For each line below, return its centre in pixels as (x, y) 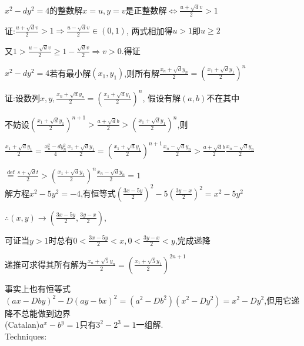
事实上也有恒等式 (38, 288)
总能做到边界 (46, 313)
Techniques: (26, 336)
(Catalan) (22, 325)
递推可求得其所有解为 (46, 264)
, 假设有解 (162, 97)
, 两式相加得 (149, 30)
